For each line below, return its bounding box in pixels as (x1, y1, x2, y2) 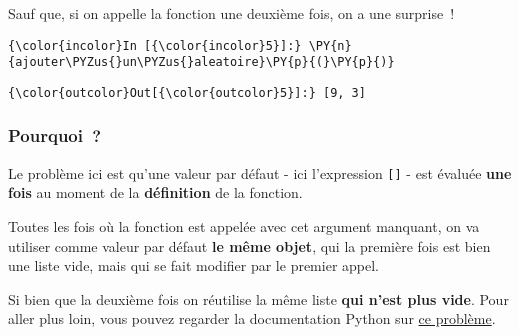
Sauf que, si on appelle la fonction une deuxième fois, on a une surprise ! (8, 3, 455, 23)
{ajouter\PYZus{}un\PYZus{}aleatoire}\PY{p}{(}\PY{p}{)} (8, 55, 395, 70)
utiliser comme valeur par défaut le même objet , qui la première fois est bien (8, 235, 491, 256)
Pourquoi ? (8, 123, 102, 148)
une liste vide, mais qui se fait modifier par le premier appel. (8, 255, 379, 276)
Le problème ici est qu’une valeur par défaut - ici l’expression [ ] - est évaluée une (8, 162, 512, 183)
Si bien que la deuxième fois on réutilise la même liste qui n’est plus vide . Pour (8, 288, 509, 309)
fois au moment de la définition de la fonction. (8, 182, 303, 203)
